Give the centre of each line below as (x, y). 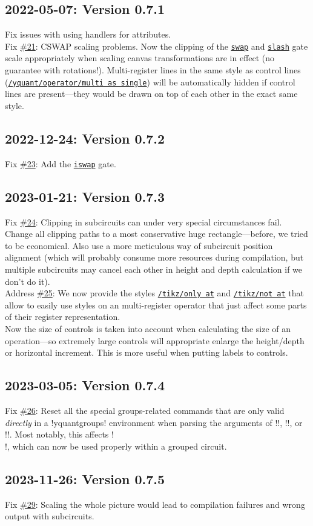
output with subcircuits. (50, 516)
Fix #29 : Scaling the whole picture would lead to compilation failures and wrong (155, 504)
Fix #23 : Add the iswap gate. (61, 163)
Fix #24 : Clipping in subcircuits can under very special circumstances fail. (143, 221)
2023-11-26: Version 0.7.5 (85, 478)
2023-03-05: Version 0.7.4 (85, 385)
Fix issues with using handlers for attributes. (88, 34)
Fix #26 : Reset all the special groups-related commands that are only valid (145, 410)
